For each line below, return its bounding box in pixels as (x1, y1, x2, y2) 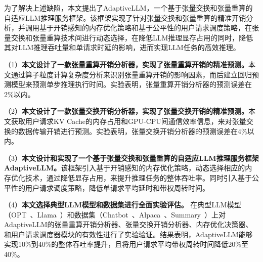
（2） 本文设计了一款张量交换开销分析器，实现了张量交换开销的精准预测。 (4, 106, 248, 116)
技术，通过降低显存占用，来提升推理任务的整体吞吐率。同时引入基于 (25, 172, 252, 183)
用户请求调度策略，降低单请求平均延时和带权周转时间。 (25, 182, 209, 193)
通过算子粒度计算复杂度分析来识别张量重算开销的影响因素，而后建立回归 (11, 69, 252, 79)
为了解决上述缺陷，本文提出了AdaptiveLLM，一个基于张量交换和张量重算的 (4, 3, 253, 13)
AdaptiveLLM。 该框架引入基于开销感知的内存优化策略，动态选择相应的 (4, 162, 245, 173)
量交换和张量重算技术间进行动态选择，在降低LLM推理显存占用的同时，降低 (4, 32, 253, 42)
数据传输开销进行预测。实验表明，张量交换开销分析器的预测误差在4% (18, 125, 247, 136)
